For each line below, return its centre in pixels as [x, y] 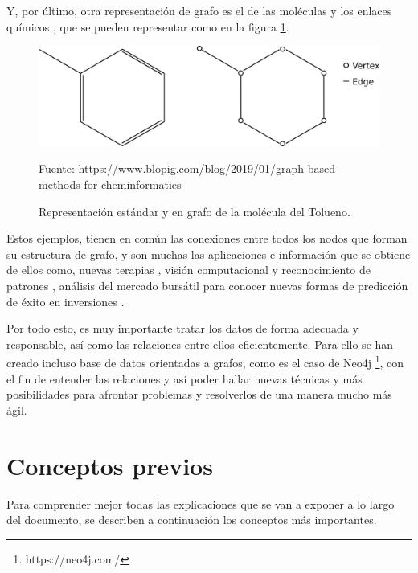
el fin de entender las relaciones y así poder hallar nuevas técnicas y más [184, 378]
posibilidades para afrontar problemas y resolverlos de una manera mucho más [199, 394]
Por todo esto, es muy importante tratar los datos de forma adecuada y [182, 328]
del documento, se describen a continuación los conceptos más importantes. [192, 520]
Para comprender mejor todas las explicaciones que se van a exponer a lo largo [201, 503]
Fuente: [57, 168]
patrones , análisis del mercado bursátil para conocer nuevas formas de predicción [207, 285]
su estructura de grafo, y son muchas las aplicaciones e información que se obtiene [209, 254]
